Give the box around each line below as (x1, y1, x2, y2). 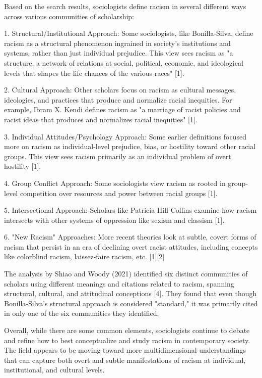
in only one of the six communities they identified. (4, 308, 159, 318)
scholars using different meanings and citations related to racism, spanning (4, 278, 234, 289)
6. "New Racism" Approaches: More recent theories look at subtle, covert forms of (4, 231, 256, 242)
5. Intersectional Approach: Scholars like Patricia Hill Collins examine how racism (4, 205, 257, 215)
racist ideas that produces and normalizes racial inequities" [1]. (4, 114, 198, 124)
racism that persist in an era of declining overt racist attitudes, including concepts (4, 241, 258, 252)
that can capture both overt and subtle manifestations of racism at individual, (4, 354, 246, 365)
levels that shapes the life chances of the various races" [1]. (4, 67, 184, 78)
